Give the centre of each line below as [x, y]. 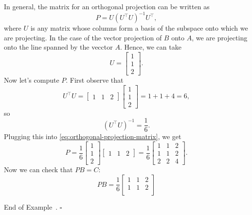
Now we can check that [38, 169]
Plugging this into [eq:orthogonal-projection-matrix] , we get [93, 136]
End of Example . [31, 206]
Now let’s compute [32, 80]
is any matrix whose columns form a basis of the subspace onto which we [139, 28]
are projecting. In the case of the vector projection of [83, 37]
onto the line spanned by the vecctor [58, 47]
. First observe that [95, 80]
